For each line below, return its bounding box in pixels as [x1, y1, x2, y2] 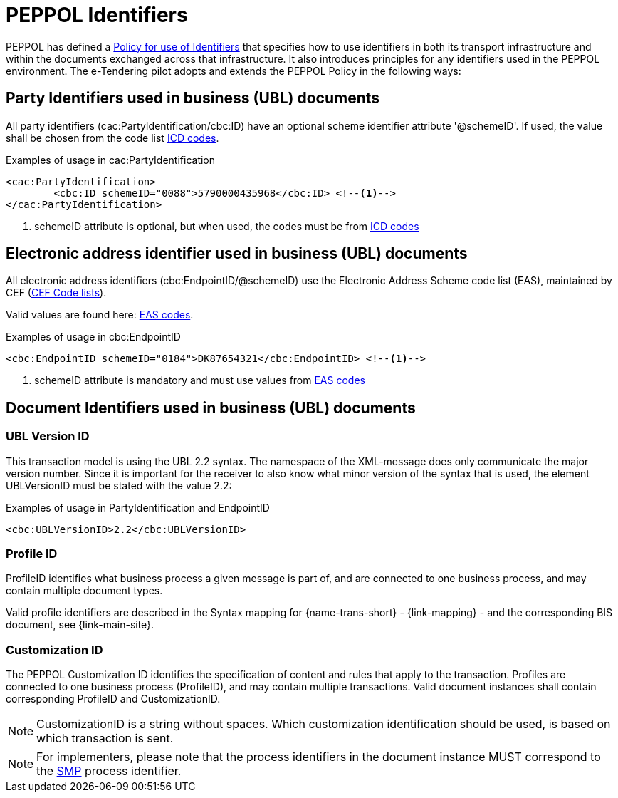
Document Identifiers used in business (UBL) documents [6, 398, 416, 417]
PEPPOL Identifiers [6, 3, 188, 27]
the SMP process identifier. [36, 764, 182, 779]
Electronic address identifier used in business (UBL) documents [6, 244, 468, 263]
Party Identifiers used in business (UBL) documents [6, 89, 380, 108]
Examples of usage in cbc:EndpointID [6, 331, 181, 343]
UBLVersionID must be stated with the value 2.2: [6, 479, 232, 492]
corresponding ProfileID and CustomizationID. [6, 693, 221, 705]
